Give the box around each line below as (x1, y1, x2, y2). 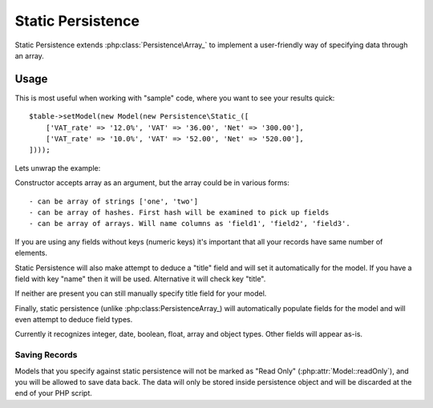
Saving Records (14, 349, 78, 361)
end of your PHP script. (14, 389, 92, 398)
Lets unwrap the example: (14, 163, 101, 172)
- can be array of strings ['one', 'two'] (29, 196, 199, 206)
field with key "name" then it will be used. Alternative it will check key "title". (14, 273, 266, 284)
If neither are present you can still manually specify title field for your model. (14, 289, 267, 298)
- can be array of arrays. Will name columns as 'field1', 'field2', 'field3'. (29, 219, 350, 228)
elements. (14, 248, 48, 258)
